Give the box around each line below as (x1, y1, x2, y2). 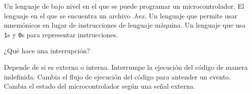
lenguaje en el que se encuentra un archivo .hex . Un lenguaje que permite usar (4, 10, 237, 20)
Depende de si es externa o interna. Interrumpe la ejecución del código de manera (4, 62, 248, 72)
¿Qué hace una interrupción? (4, 46, 90, 56)
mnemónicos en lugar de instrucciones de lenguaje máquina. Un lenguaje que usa (4, 20, 246, 30)
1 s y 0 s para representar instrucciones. (4, 29, 118, 39)
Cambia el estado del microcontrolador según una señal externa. (4, 81, 195, 91)
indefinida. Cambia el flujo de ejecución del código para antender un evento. (4, 71, 231, 81)
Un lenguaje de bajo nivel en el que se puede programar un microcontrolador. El (4, 1, 244, 11)
